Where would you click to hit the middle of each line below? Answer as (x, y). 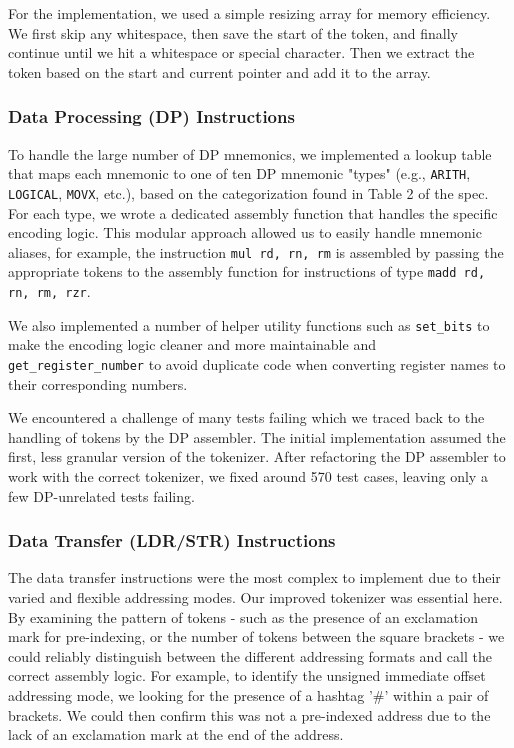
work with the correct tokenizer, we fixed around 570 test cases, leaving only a (248, 475)
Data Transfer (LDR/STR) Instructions (172, 540)
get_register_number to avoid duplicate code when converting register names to (257, 363)
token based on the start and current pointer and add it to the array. (219, 71)
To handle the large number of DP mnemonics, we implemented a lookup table (250, 153)
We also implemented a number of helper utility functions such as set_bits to (249, 324)
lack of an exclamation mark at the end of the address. (176, 734)
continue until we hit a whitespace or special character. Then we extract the (241, 52)
